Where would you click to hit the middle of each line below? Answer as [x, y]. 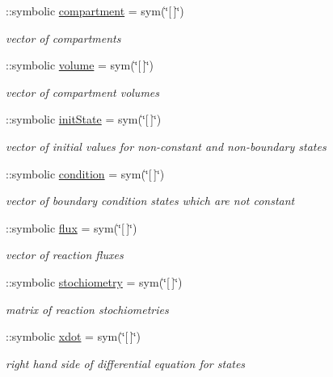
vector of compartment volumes [83, 92]
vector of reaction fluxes [65, 255]
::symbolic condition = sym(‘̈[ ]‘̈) [85, 173]
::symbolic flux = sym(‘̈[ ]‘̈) [72, 227]
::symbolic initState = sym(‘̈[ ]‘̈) [84, 119]
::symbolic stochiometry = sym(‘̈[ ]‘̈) [94, 281]
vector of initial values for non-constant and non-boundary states [166, 146]
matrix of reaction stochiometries [87, 309]
